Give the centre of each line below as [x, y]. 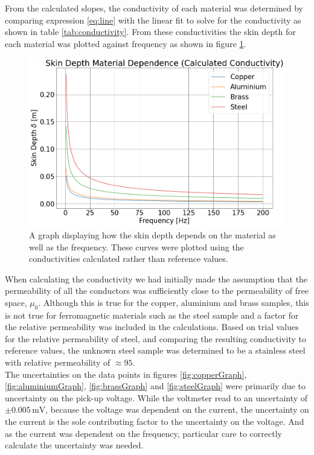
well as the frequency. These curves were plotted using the [136, 247]
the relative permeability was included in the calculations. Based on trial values [152, 327]
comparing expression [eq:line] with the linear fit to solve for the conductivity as [153, 20]
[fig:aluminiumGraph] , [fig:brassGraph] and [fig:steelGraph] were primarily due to [155, 386]
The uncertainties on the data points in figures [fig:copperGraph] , [126, 374]
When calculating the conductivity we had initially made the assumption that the [156, 278]
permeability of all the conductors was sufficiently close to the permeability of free [157, 291]
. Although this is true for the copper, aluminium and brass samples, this [174, 302]
